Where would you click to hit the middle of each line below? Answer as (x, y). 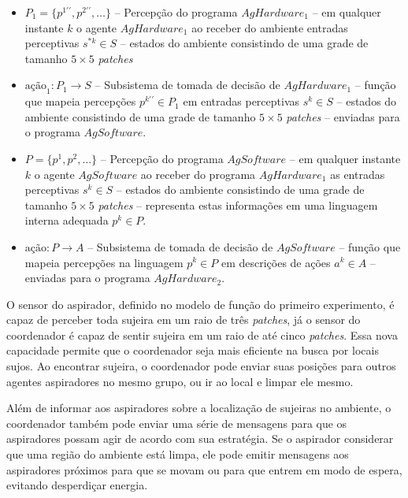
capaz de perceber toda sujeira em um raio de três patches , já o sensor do (184, 320)
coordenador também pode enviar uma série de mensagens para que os (177, 423)
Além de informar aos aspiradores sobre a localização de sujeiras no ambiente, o (199, 408)
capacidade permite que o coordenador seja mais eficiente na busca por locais (193, 350)
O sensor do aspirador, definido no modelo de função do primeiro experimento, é (200, 304)
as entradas (358, 174)
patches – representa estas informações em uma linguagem (238, 204)
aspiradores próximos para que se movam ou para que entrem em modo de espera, (204, 469)
